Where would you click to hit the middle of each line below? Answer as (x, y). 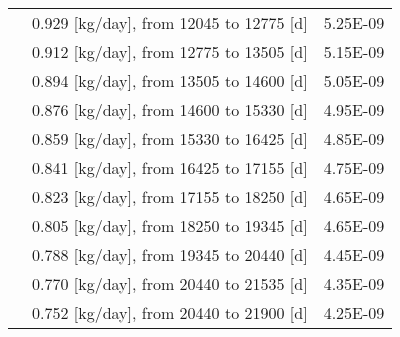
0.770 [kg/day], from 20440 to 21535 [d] (170, 283)
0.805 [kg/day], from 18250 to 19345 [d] (170, 225)
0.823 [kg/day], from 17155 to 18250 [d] (170, 196)
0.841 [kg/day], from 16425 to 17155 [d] (170, 167)
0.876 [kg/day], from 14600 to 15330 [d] (170, 109)
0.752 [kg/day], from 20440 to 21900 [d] (170, 312)
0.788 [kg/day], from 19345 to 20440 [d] (170, 254)
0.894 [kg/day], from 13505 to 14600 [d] (170, 80)
